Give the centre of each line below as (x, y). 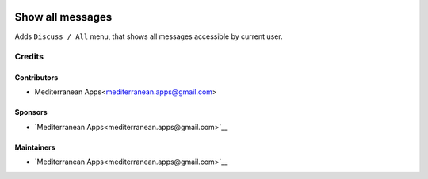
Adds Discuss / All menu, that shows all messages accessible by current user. (149, 36)
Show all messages (63, 17)
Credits (29, 57)
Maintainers (35, 147)
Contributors (36, 78)
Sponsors (31, 112)
